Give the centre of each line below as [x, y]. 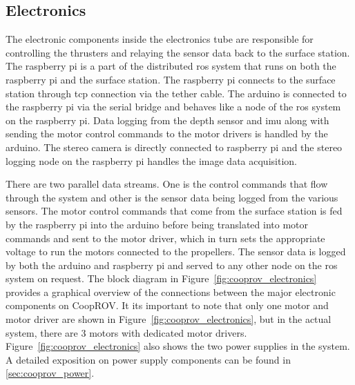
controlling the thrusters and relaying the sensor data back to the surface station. [178, 52]
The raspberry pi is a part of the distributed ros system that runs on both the [171, 66]
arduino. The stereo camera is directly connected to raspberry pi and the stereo [174, 147]
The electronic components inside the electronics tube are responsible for [160, 39]
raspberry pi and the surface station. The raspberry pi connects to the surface [171, 79]
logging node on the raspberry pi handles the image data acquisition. [151, 160]
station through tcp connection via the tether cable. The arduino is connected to [176, 93]
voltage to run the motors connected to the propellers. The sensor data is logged [176, 251]
